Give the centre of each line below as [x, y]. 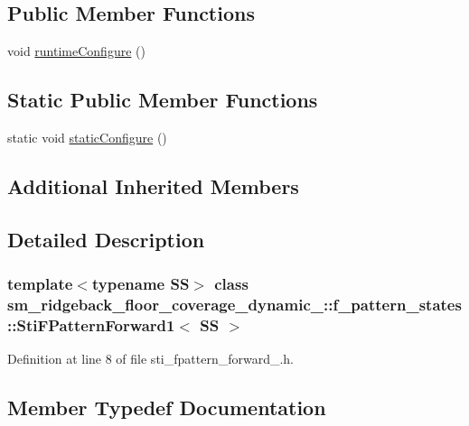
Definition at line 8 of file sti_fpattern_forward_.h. [151, 359]
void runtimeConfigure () [76, 51]
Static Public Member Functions [163, 100]
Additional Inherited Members [153, 185]
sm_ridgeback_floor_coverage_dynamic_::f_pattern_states [234, 304]
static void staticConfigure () [87, 137]
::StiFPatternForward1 [91, 324]
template [40, 284]
